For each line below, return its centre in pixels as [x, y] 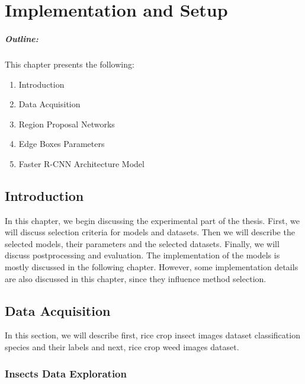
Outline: [22, 38]
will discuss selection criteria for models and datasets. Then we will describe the [150, 232]
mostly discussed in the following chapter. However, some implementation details [152, 267]
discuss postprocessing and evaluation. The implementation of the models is [142, 255]
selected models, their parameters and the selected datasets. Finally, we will [142, 243]
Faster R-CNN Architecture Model [81, 163]
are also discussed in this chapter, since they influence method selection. [136, 278]
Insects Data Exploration [66, 373]
